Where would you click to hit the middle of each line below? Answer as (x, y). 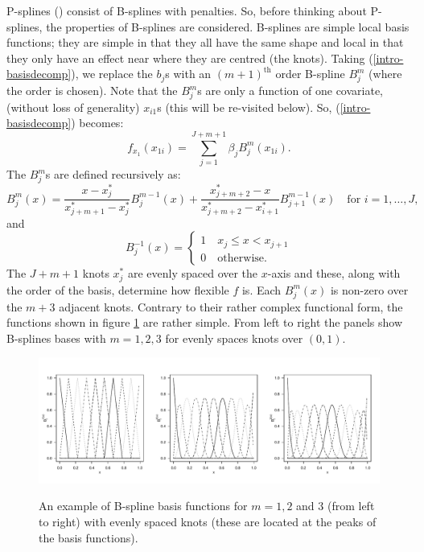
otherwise (241, 258)
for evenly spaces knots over (234, 338)
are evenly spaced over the (193, 273)
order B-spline (310, 74)
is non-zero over (369, 289)
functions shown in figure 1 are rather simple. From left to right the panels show (204, 322)
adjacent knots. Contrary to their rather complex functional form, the (231, 306)
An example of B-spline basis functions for (143, 506)
